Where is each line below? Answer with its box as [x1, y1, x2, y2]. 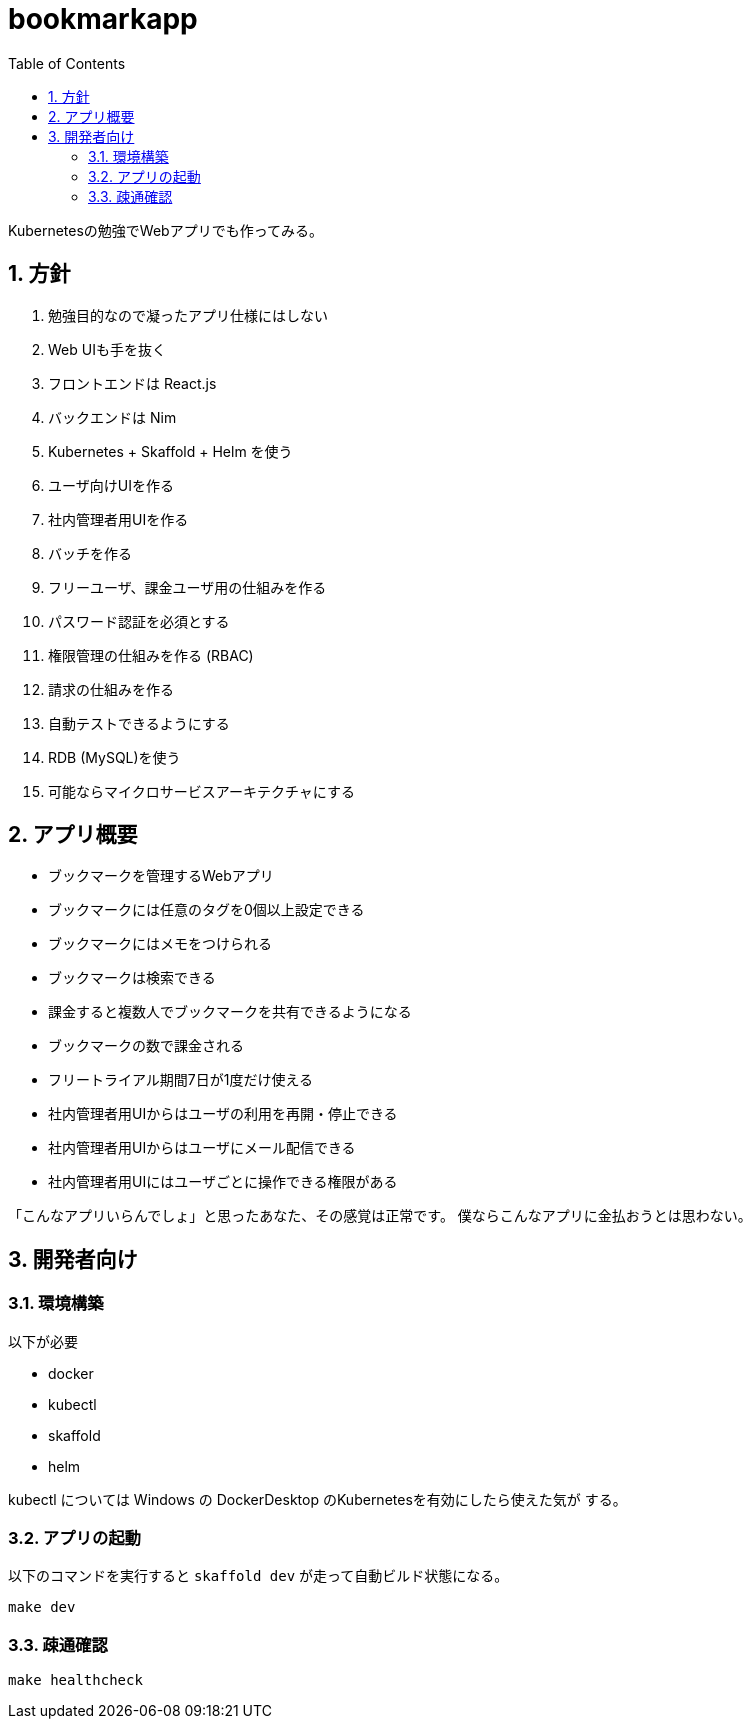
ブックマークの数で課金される [48, 1037, 244, 1055]
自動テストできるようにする [48, 714, 230, 732]
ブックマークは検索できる [48, 969, 216, 987]
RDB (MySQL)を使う [48, 748, 181, 766]
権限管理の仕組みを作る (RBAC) [48, 646, 254, 664]
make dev [8, 1599, 76, 1616]
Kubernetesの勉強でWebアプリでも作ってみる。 [8, 221, 323, 239]
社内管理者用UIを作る [48, 510, 189, 528]
